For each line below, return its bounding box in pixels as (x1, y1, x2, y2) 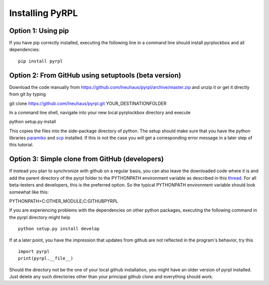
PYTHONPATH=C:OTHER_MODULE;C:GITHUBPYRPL (9, 198, 118, 204)
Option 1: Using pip (9, 26, 69, 35)
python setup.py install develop (18, 226, 100, 232)
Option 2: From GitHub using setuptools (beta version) (9, 71, 181, 79)
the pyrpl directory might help (9, 214, 71, 220)
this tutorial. (9, 142, 34, 148)
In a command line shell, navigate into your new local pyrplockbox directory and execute (9, 109, 191, 115)
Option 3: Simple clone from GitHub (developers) (9, 155, 164, 163)
